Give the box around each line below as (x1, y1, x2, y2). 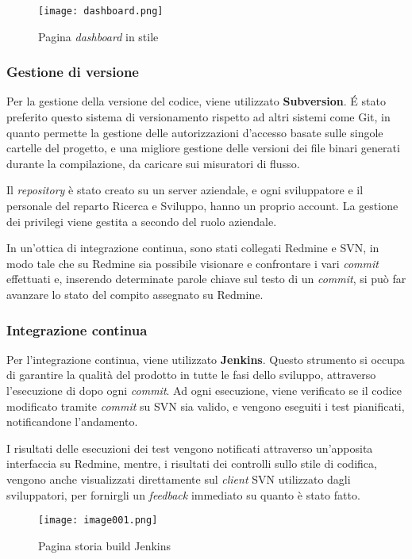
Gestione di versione (6, 62, 139, 82)
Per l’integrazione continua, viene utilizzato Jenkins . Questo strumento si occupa (6, 350, 405, 367)
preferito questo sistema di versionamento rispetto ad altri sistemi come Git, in (6, 109, 391, 125)
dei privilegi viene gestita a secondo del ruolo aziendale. (6, 212, 277, 229)
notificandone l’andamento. (6, 413, 138, 430)
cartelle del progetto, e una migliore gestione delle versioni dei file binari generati (6, 140, 400, 156)
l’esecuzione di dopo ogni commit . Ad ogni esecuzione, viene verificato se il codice (6, 382, 402, 398)
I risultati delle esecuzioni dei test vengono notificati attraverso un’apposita (6, 439, 373, 456)
